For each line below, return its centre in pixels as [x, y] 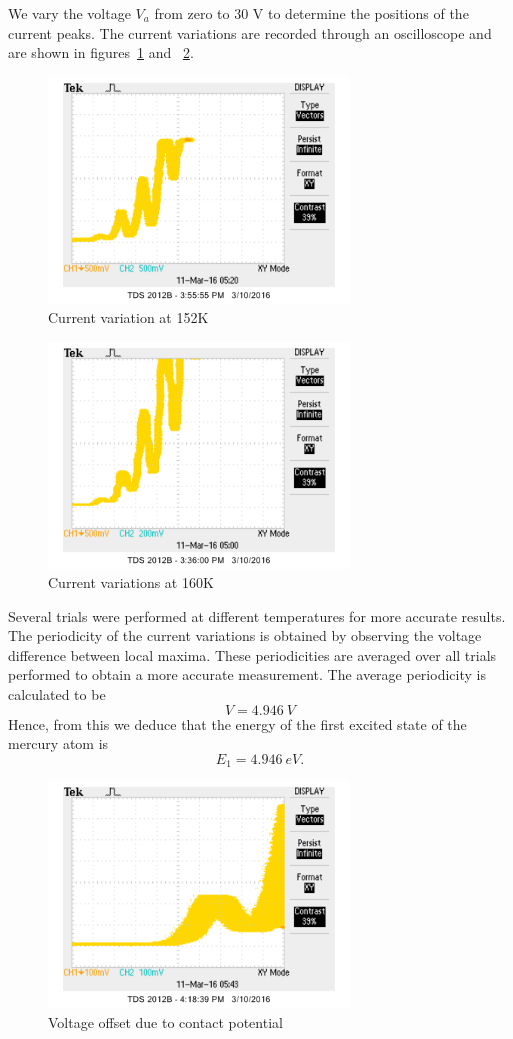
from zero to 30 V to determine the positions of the [311, 13]
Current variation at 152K [128, 317]
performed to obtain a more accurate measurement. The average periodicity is [247, 674]
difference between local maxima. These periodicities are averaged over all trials [252, 654]
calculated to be [57, 694]
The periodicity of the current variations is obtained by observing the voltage [245, 635]
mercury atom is [58, 743]
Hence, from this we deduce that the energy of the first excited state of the [237, 723]
